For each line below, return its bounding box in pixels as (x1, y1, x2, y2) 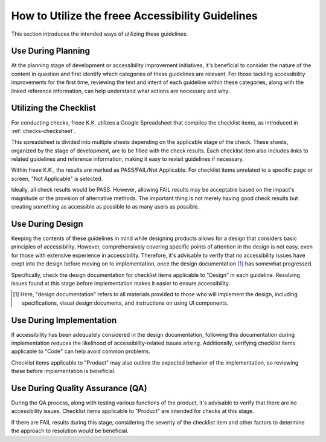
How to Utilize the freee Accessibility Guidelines (11, 9, 258, 22)
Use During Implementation (11, 315, 117, 325)
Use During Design (11, 218, 83, 229)
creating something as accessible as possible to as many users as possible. (11, 203, 199, 210)
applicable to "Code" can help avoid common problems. (11, 348, 151, 355)
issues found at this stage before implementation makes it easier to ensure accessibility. (11, 279, 231, 287)
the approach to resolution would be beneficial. (11, 427, 129, 435)
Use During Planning (11, 46, 91, 56)
